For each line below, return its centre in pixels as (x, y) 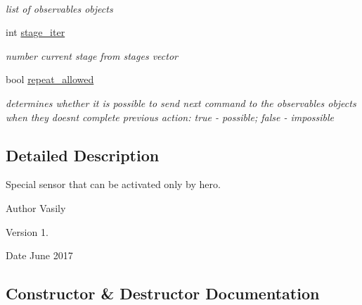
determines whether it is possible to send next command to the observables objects (181, 102)
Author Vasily (36, 207)
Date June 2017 (39, 255)
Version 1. (27, 231)
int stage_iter (35, 32)
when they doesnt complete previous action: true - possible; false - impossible (170, 117)
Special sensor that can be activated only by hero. (113, 184)
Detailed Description (83, 155)
